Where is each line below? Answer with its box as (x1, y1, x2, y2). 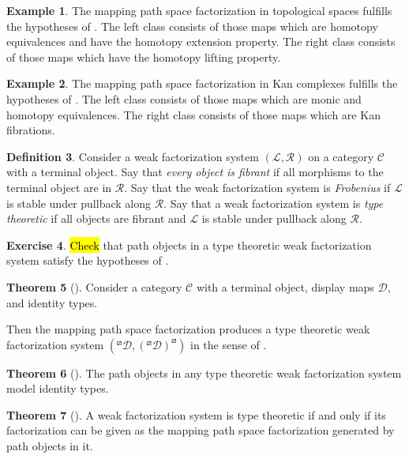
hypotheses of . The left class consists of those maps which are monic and (6, 90, 362, 107)
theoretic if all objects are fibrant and (6, 210, 186, 227)
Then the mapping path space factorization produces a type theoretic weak (6, 321, 370, 337)
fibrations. (6, 122, 55, 138)
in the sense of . (190, 336, 267, 352)
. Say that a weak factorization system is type (163, 194, 384, 211)
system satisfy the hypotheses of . (6, 252, 169, 269)
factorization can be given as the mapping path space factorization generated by (6, 422, 395, 438)
